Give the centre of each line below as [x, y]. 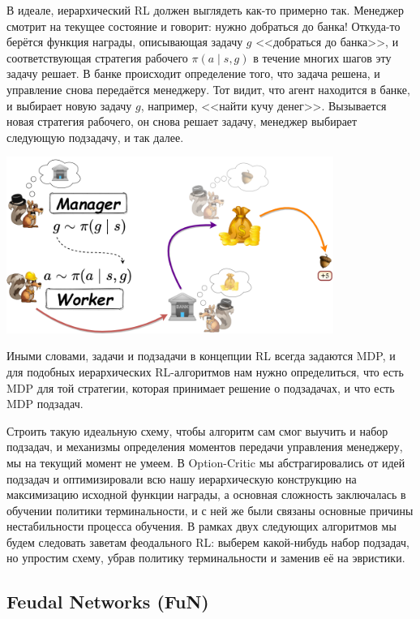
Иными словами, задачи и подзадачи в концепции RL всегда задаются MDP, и [201, 356]
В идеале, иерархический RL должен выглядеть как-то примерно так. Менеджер [205, 10]
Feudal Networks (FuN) [108, 602]
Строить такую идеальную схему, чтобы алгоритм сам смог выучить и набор [197, 430]
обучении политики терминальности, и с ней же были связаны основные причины [210, 510]
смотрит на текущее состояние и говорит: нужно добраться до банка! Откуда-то [204, 26]
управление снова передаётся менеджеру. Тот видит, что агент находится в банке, [208, 89]
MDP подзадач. [45, 404]
